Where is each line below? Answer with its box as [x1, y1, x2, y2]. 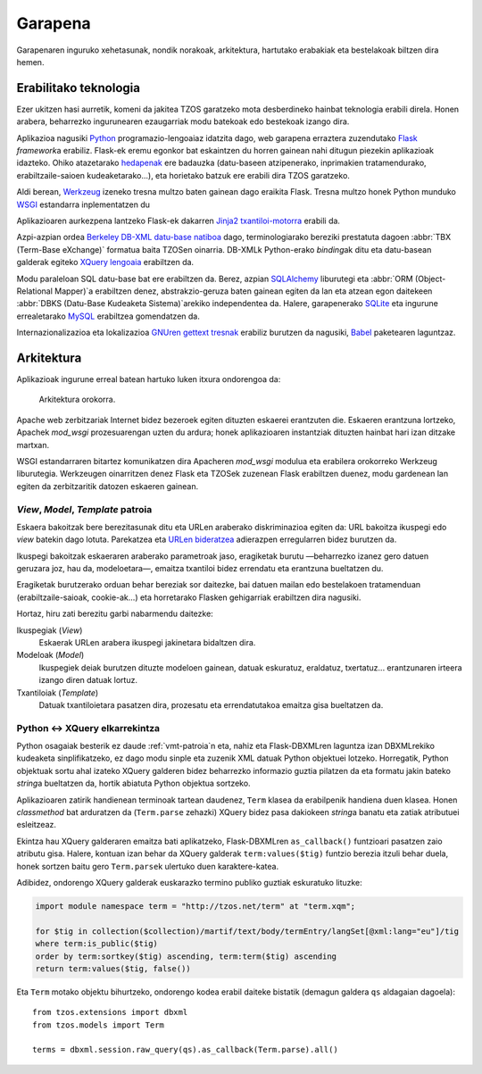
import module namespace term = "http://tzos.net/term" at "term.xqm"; [35, 901, 356, 911]
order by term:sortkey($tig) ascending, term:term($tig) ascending [35, 951, 337, 962]
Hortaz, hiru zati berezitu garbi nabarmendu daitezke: [16, 608, 213, 620]
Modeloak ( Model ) [16, 650, 85, 661]
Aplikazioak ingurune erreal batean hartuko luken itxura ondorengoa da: [16, 374, 281, 384]
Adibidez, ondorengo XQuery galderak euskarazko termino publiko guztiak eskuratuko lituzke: [16, 878, 363, 887]
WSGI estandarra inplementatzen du [16, 199, 151, 210]
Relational [16, 286, 54, 296]
